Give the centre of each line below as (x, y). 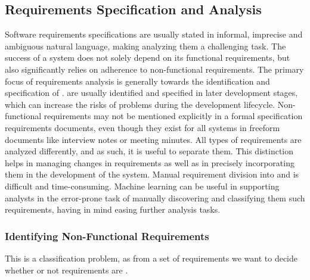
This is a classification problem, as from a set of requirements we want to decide (151, 258)
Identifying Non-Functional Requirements (107, 236)
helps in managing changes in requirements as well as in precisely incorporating (150, 162)
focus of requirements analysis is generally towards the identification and (137, 81)
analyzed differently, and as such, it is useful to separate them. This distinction (149, 151)
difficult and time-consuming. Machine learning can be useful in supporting (142, 186)
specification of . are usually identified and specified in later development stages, (151, 93)
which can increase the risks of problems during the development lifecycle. (140, 104)
